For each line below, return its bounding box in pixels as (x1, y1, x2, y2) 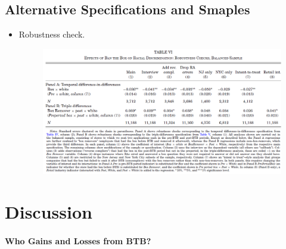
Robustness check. (18, 28, 85, 41)
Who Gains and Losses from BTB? (5, 235, 151, 247)
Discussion (5, 200, 92, 224)
